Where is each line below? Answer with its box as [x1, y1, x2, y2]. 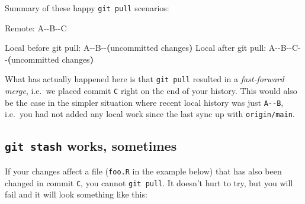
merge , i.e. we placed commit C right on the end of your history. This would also [5, 85, 297, 97]
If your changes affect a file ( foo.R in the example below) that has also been [5, 164, 282, 177]
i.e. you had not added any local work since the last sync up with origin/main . [5, 108, 295, 120]
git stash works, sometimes [5, 137, 177, 155]
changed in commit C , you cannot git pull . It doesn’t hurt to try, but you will [5, 176, 293, 189]
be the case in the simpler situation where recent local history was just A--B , [5, 96, 284, 108]
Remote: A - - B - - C [5, 21, 67, 34]
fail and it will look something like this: [5, 188, 147, 200]
